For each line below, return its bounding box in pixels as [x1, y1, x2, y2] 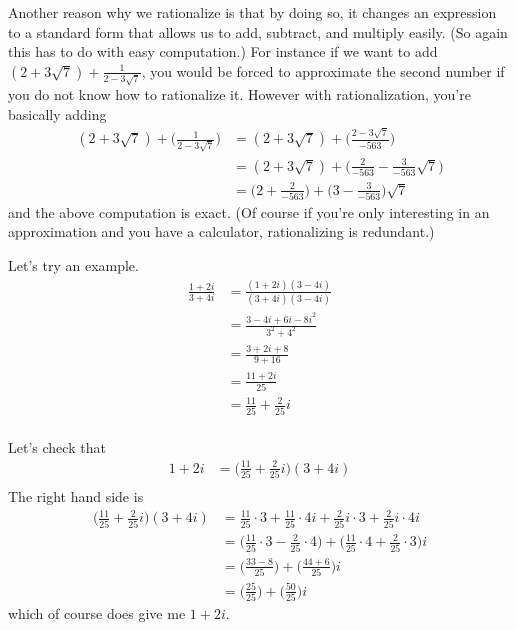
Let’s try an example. [8, 255, 139, 276]
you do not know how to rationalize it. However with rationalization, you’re [8, 84, 471, 105]
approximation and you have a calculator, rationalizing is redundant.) [8, 221, 435, 242]
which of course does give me [8, 603, 186, 624]
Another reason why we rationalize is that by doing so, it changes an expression [8, 2, 497, 22]
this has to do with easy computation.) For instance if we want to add [8, 41, 438, 62]
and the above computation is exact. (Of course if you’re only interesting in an [8, 201, 490, 222]
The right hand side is [8, 486, 144, 507]
